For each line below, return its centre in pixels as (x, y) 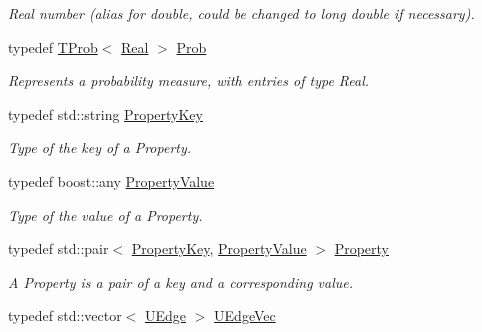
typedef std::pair (58, 248)
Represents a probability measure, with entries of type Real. (189, 80)
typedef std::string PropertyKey (105, 113)
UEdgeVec (245, 315)
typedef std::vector (65, 315)
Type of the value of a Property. (105, 214)
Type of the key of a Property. (100, 147)
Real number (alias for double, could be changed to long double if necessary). (241, 13)
